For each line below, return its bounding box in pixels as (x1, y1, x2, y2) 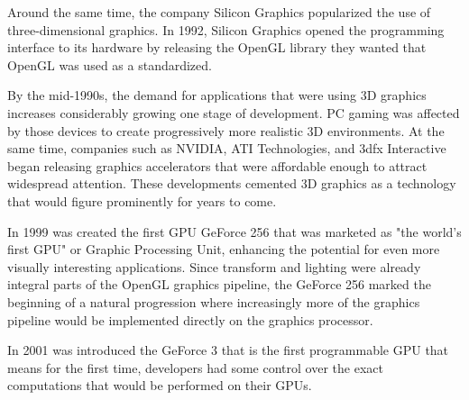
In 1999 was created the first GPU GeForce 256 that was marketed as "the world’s (7, 222, 462, 241)
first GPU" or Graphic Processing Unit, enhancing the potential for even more (7, 240, 440, 259)
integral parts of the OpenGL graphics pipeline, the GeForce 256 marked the (7, 275, 431, 294)
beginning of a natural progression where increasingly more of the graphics (7, 292, 420, 311)
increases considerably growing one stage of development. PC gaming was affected (7, 103, 460, 122)
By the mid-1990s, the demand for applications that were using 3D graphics (7, 86, 427, 105)
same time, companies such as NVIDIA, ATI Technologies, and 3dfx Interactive (7, 139, 446, 158)
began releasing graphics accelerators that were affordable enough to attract (7, 156, 428, 175)
